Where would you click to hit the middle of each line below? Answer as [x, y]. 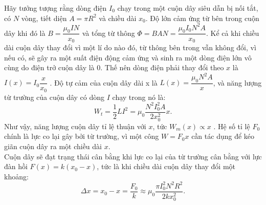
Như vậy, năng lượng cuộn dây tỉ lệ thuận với [75, 126]
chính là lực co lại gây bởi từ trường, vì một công [82, 136]
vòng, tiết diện [44, 18]
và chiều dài [118, 18]
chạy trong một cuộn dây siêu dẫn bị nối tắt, [188, 8]
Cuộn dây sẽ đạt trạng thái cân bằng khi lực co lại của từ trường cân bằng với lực [133, 156]
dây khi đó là [25, 33]
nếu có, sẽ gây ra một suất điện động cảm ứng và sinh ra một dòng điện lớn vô [128, 57]
